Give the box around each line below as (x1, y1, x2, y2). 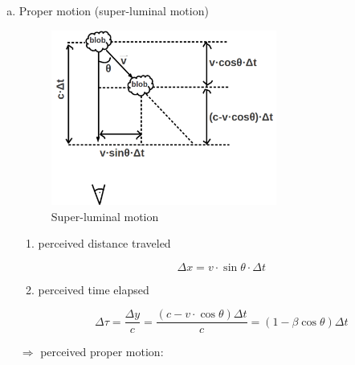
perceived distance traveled (38, 235, 171, 252)
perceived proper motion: (40, 343, 164, 360)
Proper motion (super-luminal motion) (18, 2, 209, 18)
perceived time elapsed (38, 281, 149, 297)
